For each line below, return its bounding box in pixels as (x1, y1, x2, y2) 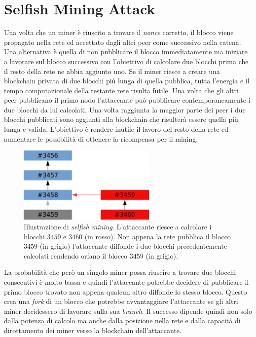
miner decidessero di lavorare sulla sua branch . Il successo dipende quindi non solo (4, 305, 253, 316)
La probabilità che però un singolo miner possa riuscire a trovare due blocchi (4, 267, 236, 277)
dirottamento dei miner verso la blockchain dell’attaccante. (4, 325, 182, 335)
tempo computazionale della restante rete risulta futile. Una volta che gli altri (4, 85, 239, 95)
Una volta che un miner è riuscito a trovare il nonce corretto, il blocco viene (4, 27, 234, 37)
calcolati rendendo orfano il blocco (24, 250, 128, 261)
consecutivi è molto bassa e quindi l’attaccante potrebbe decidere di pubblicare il (4, 276, 249, 287)
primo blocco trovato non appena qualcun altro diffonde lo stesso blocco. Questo (4, 286, 247, 297)
